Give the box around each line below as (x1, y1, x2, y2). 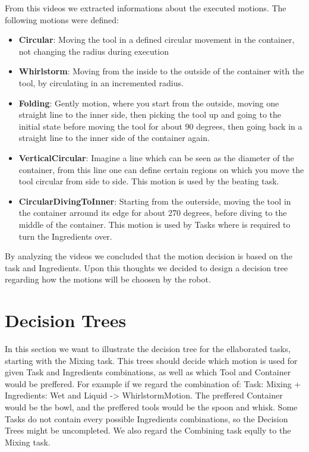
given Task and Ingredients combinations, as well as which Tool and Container (5, 366, 291, 378)
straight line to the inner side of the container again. (18, 131, 210, 144)
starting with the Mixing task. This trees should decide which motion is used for (5, 354, 298, 366)
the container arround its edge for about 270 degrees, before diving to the (18, 206, 287, 219)
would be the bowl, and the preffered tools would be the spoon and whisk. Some (5, 400, 298, 413)
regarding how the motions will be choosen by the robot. (5, 273, 211, 285)
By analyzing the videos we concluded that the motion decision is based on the (5, 250, 292, 262)
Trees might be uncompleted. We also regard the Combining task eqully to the (5, 424, 291, 437)
